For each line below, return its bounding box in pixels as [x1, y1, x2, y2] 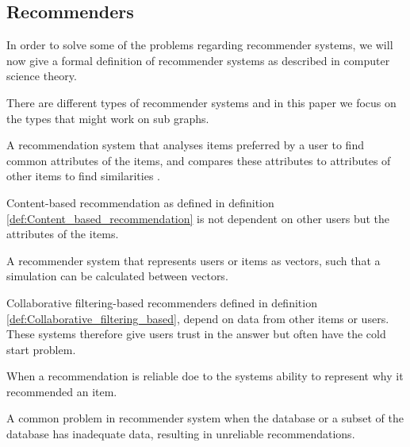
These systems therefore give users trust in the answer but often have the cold [6, 326, 386, 342]
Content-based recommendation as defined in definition [6, 194, 274, 210]
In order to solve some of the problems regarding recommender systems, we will [6, 37, 393, 53]
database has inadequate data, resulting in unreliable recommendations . [6, 426, 355, 442]
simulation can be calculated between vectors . [6, 268, 228, 284]
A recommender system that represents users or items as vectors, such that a [6, 252, 381, 268]
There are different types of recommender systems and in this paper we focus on [6, 94, 397, 110]
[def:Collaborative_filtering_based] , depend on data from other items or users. [6, 310, 389, 326]
